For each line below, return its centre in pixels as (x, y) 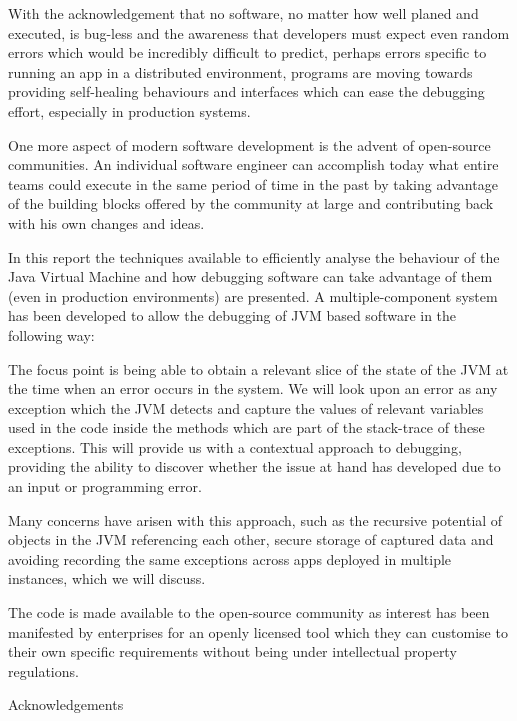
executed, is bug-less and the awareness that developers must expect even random (259, 32)
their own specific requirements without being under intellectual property (232, 651)
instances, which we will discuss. (107, 578)
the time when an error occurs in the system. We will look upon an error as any (253, 388)
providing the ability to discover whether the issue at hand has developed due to (254, 466)
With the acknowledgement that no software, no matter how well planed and (243, 13)
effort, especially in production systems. (129, 110)
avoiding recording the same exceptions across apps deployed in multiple (230, 558)
